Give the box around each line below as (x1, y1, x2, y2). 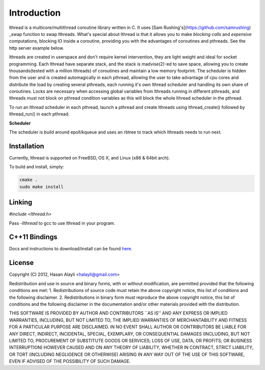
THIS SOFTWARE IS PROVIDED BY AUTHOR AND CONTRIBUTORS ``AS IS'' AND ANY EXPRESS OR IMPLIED (9, 310, 228, 316)
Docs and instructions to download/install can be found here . (9, 246, 132, 252)
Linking (9, 198, 32, 207)
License (9, 259, 34, 267)
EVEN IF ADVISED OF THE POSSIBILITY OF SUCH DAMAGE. (9, 358, 131, 364)
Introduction (9, 7, 61, 18)
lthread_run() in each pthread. (9, 111, 70, 117)
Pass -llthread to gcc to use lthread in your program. (9, 220, 115, 226)
